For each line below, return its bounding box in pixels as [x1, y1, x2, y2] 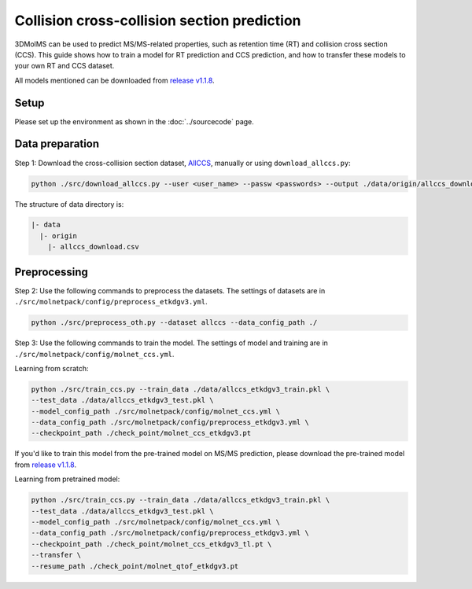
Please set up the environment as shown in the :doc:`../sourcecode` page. [14, 116, 255, 126]
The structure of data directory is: [14, 199, 124, 208]
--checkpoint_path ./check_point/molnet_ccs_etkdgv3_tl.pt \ [31, 539, 272, 548]
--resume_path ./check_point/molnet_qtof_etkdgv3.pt [31, 561, 239, 570]
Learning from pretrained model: [14, 474, 120, 484]
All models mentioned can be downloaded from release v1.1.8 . [14, 75, 216, 85]
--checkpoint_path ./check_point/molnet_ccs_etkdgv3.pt [31, 429, 252, 438]
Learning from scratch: [14, 363, 90, 373]
